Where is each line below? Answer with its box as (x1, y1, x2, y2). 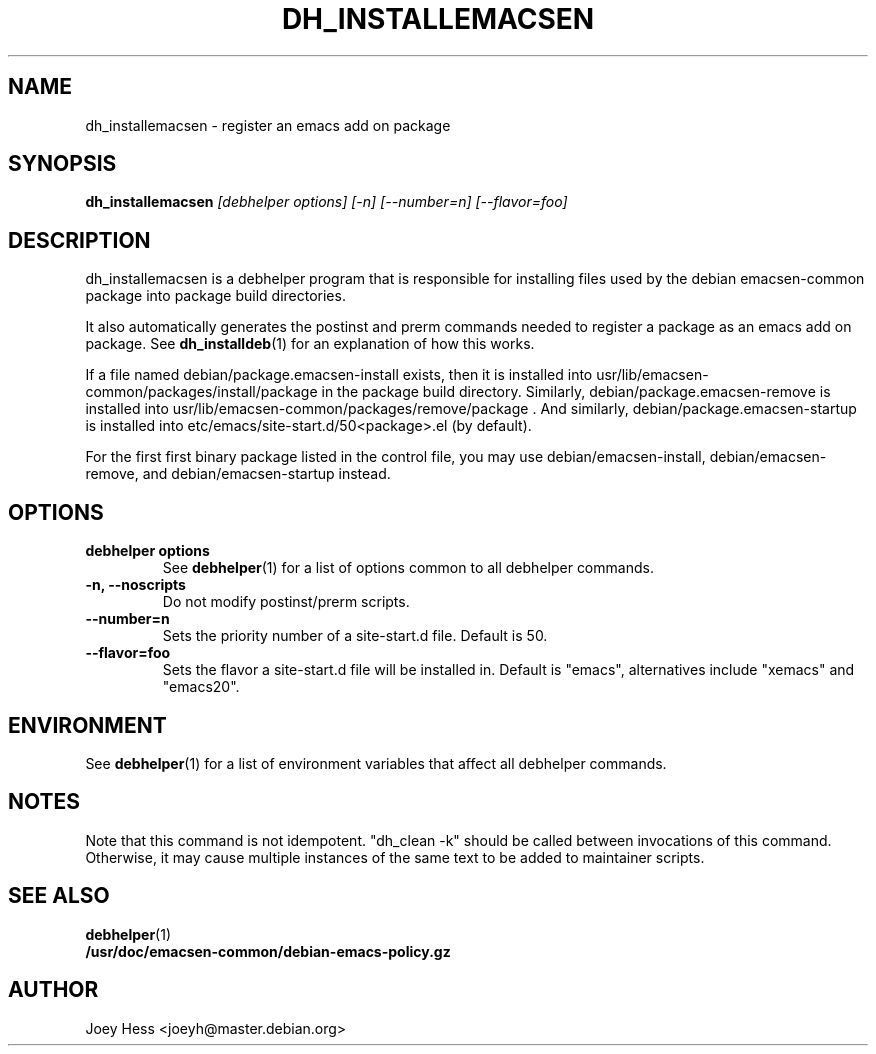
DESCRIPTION (8, 227, 151, 253)
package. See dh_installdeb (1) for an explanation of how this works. (85, 335, 535, 353)
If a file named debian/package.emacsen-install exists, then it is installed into (85, 366, 593, 384)
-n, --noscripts (85, 576, 186, 594)
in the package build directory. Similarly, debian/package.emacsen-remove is (321, 383, 831, 401)
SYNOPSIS (8, 151, 117, 177)
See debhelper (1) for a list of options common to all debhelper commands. (162, 559, 654, 577)
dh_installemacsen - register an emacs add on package (85, 116, 451, 134)
